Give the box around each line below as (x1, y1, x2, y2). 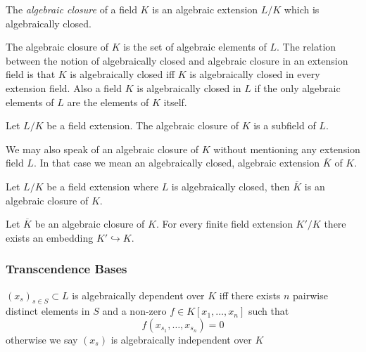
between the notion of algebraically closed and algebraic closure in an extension (6, 53, 348, 67)
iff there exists (219, 287, 281, 302)
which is (284, 2, 320, 16)
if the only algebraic (254, 80, 341, 95)
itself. (163, 94, 187, 109)
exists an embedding (6, 230, 94, 245)
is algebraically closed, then (171, 178, 290, 193)
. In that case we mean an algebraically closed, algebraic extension (33, 155, 320, 170)
